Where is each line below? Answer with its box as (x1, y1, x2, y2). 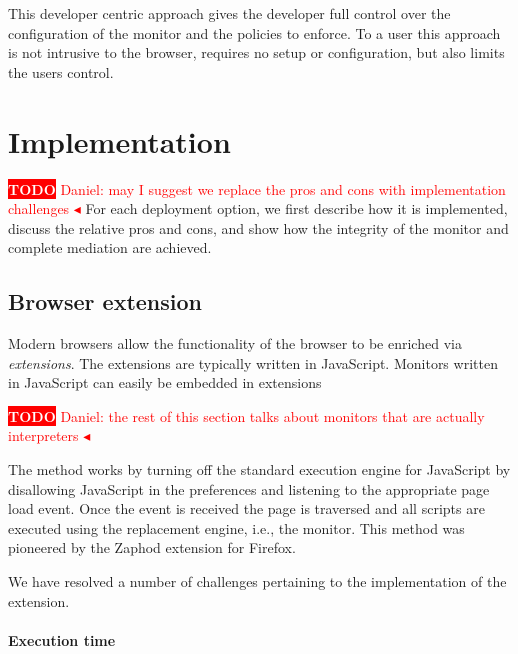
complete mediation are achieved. (8, 237, 212, 258)
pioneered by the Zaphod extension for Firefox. (8, 537, 296, 558)
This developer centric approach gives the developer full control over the (8, 3, 451, 23)
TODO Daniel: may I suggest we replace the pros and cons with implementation (8, 178, 506, 199)
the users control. (8, 61, 114, 82)
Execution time (8, 629, 116, 650)
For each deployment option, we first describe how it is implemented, (85, 198, 508, 219)
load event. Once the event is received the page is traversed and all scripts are (8, 498, 485, 519)
